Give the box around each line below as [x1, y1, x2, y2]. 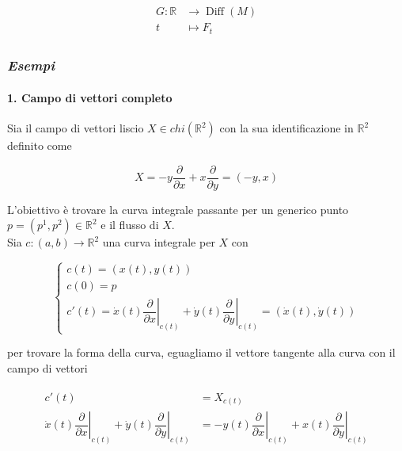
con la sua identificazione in [219, 120, 354, 136]
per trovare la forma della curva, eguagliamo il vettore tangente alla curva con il [7, 344, 396, 361]
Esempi [7, 55, 55, 75]
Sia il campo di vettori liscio [7, 120, 144, 136]
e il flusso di [100, 216, 159, 233]
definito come [7, 137, 72, 154]
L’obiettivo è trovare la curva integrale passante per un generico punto [7, 201, 349, 217]
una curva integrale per [102, 234, 215, 250]
